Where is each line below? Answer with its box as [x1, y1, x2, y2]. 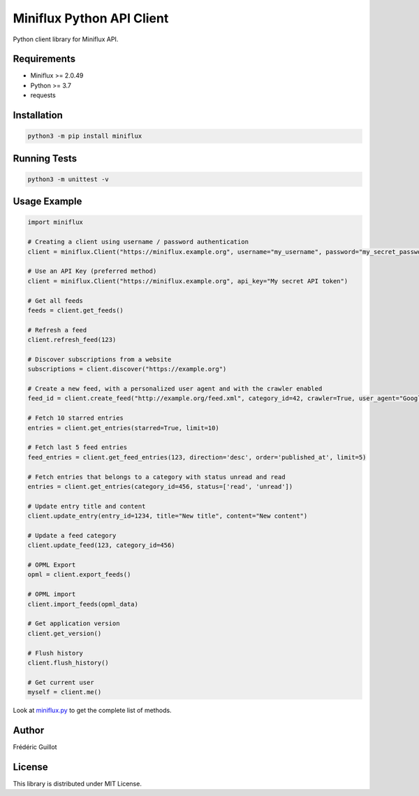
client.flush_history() [27, 659, 110, 667]
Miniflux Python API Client [13, 10, 169, 26]
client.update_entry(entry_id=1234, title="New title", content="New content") [27, 512, 308, 520]
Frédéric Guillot [13, 743, 57, 751]
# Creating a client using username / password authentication [27, 238, 249, 246]
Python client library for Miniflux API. [13, 35, 119, 43]
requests [30, 91, 56, 99]
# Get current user [27, 678, 94, 686]
